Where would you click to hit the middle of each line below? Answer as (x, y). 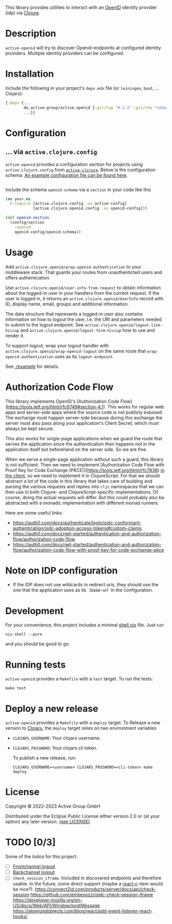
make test (16, 688)
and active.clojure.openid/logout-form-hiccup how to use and (88, 330)
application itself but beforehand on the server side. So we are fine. (76, 449)
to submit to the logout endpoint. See (44, 324)
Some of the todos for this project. (41, 857)
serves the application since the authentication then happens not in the (80, 444)
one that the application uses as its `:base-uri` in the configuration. (83, 590)
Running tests (36, 664)
